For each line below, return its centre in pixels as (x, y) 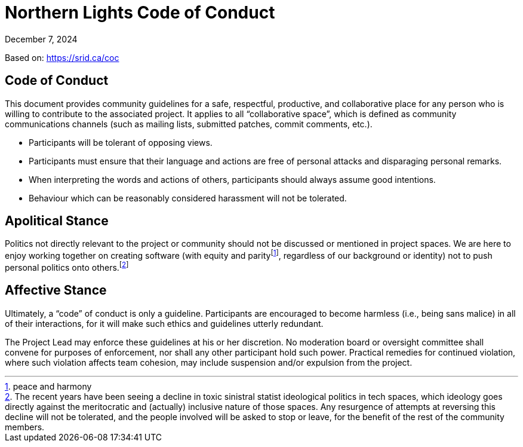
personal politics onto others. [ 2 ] (67, 267)
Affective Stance (56, 290)
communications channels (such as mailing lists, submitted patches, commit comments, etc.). (189, 124)
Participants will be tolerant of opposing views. (121, 142)
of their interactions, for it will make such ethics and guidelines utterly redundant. (164, 323)
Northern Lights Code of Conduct (140, 13)
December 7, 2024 (41, 39)
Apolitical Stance (57, 221)
